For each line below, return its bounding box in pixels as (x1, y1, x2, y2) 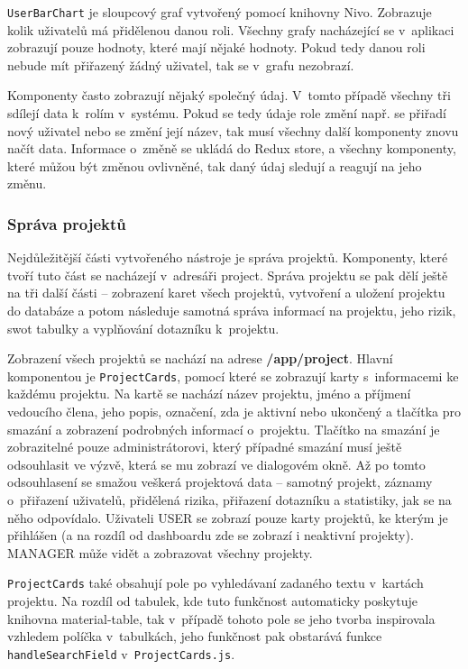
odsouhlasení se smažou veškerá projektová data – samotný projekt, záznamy (7, 472, 433, 491)
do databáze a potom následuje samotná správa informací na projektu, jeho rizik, (7, 301, 456, 319)
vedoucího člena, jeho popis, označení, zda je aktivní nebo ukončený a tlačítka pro (7, 402, 461, 421)
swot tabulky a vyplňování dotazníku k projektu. (7, 318, 280, 337)
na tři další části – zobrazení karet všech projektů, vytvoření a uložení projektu (7, 283, 445, 302)
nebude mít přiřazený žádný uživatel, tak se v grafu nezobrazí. (7, 55, 354, 74)
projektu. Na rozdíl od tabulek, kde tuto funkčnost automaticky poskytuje (7, 591, 418, 610)
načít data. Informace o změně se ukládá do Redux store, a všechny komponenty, (7, 139, 456, 158)
